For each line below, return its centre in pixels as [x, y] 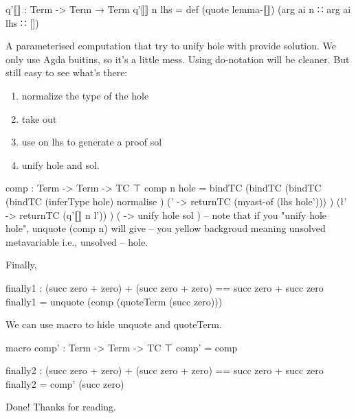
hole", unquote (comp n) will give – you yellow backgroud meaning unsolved [166, 228]
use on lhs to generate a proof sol [92, 142]
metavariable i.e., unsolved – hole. [77, 241]
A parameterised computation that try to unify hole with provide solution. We [171, 46]
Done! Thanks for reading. [61, 407]
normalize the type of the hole [85, 95]
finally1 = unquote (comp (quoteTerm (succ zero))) [114, 301]
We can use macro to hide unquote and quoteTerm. [114, 324]
